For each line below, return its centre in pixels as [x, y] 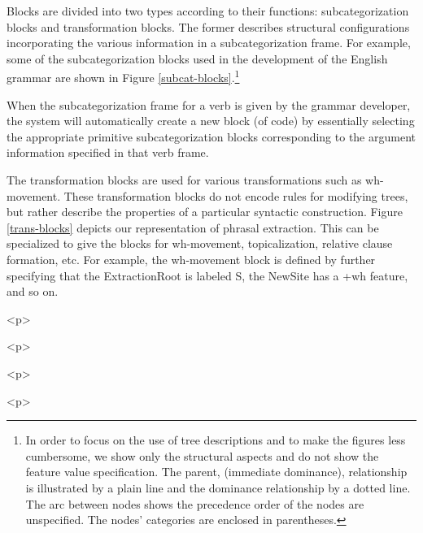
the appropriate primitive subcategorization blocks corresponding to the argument [211, 136]
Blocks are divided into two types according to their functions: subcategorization [208, 11]
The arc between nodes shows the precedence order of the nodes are [195, 503]
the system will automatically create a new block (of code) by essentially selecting [211, 121]
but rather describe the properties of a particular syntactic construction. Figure [205, 212]
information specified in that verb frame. [108, 152]
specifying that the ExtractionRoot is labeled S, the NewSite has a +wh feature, [207, 275]
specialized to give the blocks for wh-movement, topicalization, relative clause [200, 243]
